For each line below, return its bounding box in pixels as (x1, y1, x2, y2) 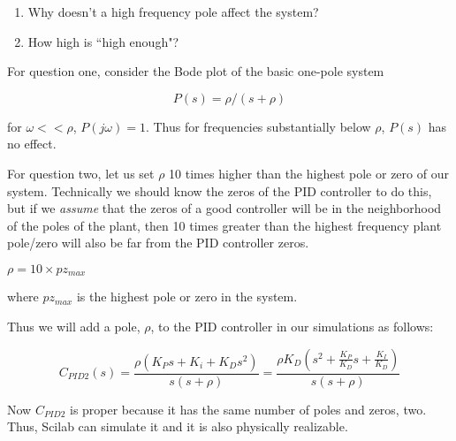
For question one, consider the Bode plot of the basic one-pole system (7, 62, 384, 80)
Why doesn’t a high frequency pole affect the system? (27, 3, 319, 20)
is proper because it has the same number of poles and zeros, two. (69, 399, 427, 418)
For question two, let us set (7, 163, 155, 182)
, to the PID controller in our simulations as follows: (150, 316, 434, 335)
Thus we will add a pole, (7, 316, 141, 335)
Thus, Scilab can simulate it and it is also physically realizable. (7, 417, 348, 436)
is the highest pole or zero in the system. (76, 287, 298, 306)
